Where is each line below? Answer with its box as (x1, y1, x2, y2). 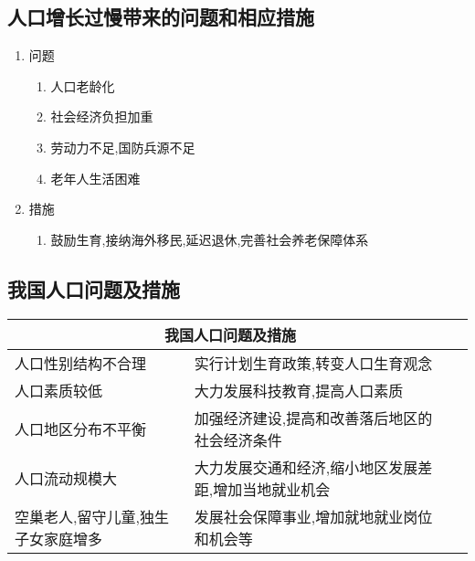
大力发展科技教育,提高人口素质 (194, 379, 404, 401)
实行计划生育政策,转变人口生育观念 (194, 352, 433, 374)
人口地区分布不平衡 (15, 418, 147, 439)
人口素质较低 (15, 379, 103, 401)
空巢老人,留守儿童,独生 (15, 505, 169, 527)
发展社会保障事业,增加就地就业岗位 (194, 505, 433, 527)
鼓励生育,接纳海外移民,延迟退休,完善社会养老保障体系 (50, 229, 369, 249)
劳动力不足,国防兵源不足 (50, 137, 195, 156)
